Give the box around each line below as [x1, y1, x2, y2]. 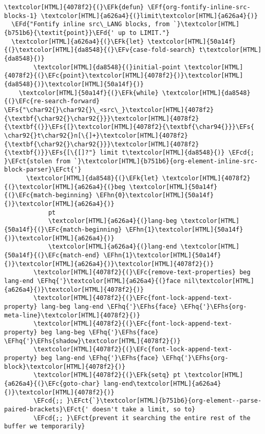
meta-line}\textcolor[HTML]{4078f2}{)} [4, 311, 140, 319]
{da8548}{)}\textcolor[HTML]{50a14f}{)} [4, 80, 144, 88]
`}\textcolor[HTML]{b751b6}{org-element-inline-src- [74, 157, 258, 165]
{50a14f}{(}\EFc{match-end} [4, 252, 100, 259]
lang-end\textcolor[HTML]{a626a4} [103, 380, 221, 387]
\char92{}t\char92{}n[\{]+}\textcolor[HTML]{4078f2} [4, 131, 188, 139]
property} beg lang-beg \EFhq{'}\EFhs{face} [4, 328, 159, 336]
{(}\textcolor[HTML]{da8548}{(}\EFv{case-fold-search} [4, 46, 196, 54]
